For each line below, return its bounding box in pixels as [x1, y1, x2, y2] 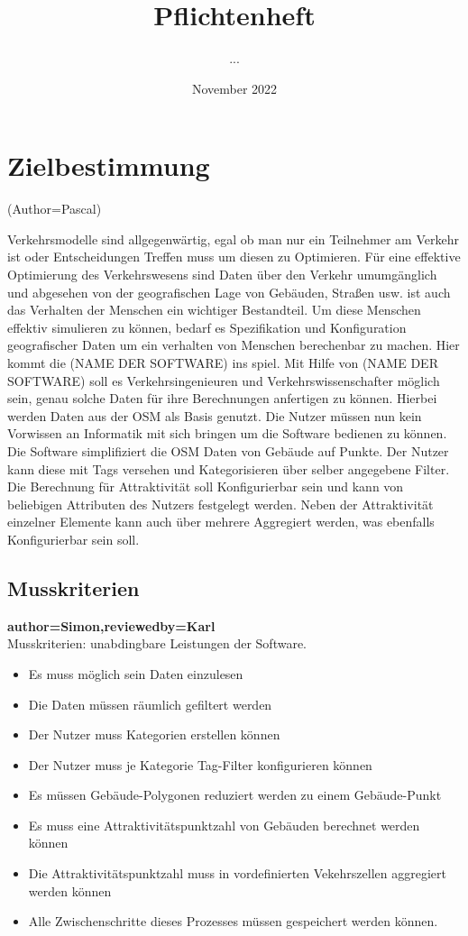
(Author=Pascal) [7, 199, 102, 218]
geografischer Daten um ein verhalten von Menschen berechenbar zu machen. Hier [7, 335, 460, 354]
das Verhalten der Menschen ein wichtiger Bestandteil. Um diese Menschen [7, 300, 421, 319]
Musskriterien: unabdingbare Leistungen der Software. [7, 634, 307, 653]
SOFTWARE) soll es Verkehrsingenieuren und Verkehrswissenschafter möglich [7, 371, 440, 390]
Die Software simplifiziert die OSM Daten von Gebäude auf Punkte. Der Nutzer [7, 441, 449, 460]
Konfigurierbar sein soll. [7, 529, 140, 548]
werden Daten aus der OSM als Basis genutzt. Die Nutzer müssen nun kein [7, 406, 422, 425]
